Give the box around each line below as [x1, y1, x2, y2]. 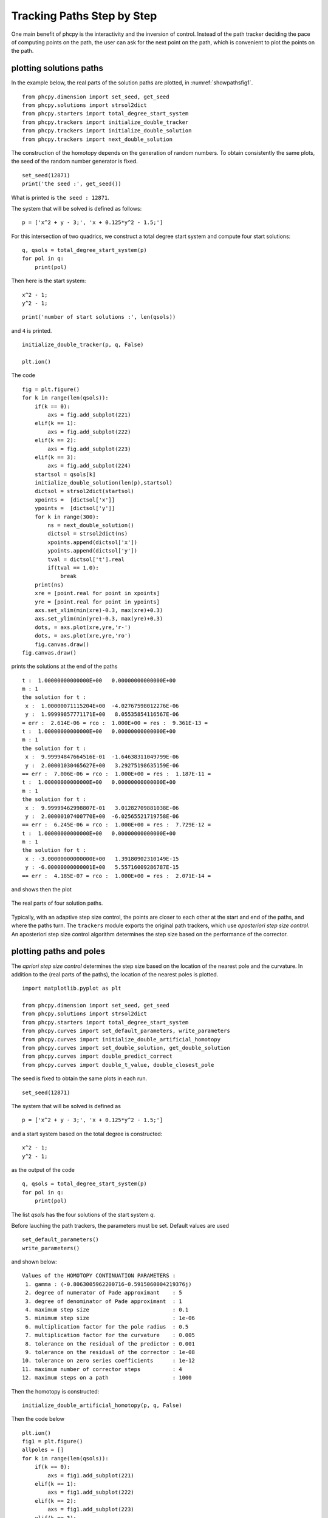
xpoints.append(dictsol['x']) [47, 539, 138, 546]
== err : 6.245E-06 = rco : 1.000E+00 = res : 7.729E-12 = [22, 822, 211, 828]
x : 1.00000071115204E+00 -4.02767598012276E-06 [25, 702, 179, 709]
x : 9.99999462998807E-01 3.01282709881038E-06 [25, 805, 179, 811]
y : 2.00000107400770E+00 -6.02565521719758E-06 [25, 812, 179, 820]
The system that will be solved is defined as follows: [11, 205, 142, 212]
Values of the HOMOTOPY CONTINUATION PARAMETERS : [22, 1272, 176, 1279]
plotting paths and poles [11, 946, 106, 956]
